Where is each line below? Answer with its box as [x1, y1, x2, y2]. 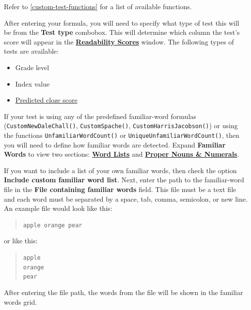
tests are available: [4, 46, 59, 56]
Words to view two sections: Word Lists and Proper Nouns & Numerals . [4, 149, 239, 159]
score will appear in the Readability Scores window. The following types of [4, 36, 234, 46]
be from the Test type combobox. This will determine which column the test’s [4, 27, 240, 37]
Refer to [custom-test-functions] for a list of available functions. [4, 1, 192, 11]
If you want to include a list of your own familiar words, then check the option [4, 165, 237, 175]
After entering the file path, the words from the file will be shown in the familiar [4, 287, 243, 297]
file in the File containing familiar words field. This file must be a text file [4, 184, 236, 194]
